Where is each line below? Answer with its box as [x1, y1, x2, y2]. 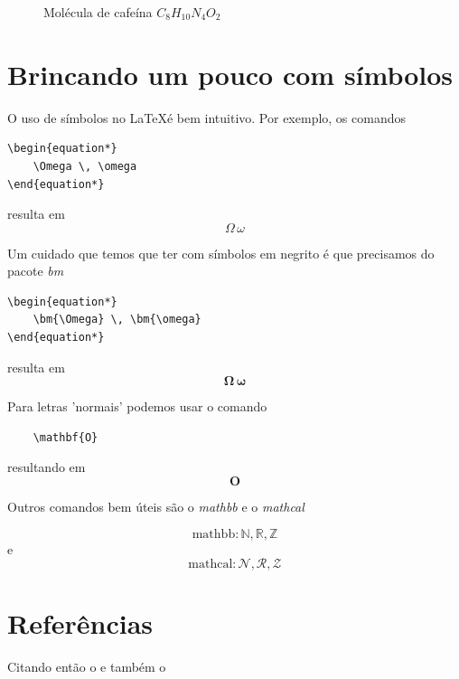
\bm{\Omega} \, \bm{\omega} [33, 313, 201, 326]
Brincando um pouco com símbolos [7, 55, 454, 92]
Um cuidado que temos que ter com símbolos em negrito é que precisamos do [7, 243, 435, 262]
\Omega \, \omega [33, 159, 137, 173]
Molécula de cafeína [43, 3, 153, 21]
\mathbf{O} [33, 430, 98, 444]
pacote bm [7, 261, 64, 280]
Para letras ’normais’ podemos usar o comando [7, 397, 267, 416]
